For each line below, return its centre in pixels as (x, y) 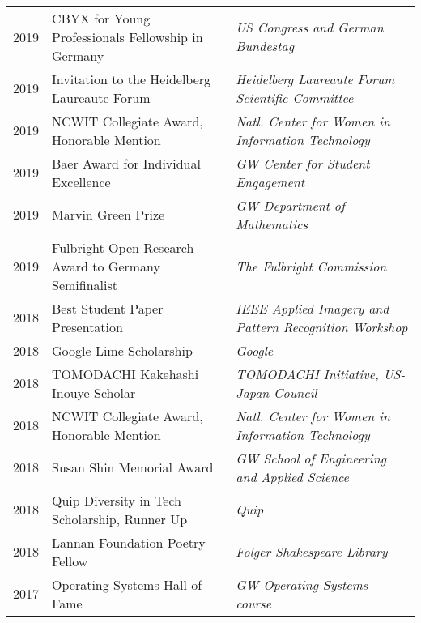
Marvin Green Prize (108, 215)
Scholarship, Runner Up (120, 518)
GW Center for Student (303, 163)
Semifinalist (85, 284)
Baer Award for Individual (126, 163)
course (254, 603)
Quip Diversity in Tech (117, 500)
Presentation (87, 326)
